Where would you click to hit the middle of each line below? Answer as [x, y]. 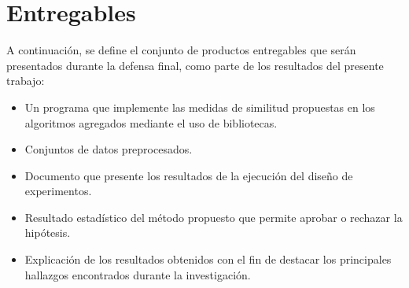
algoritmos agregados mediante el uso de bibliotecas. [151, 122]
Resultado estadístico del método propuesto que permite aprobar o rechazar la [214, 217]
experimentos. [58, 191]
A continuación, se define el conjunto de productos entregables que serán [181, 50]
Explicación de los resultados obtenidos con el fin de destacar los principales [208, 259]
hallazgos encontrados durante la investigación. [138, 274]
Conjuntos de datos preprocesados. [109, 149]
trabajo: [26, 81]
